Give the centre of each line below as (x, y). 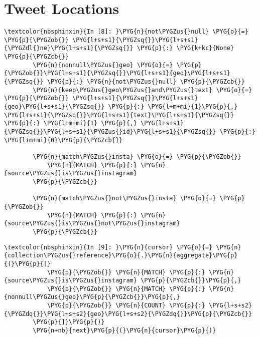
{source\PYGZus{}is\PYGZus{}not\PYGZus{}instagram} (92, 224)
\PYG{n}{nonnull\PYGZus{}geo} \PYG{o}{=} (103, 65)
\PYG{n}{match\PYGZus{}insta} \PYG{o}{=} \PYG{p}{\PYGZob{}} (137, 156)
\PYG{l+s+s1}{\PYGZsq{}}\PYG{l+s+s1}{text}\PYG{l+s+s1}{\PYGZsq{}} (119, 115)
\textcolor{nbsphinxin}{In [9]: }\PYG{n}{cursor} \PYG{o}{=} (108, 247)
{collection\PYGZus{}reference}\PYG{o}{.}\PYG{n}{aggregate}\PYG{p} (121, 256)
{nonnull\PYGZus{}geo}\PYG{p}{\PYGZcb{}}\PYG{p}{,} (92, 297)
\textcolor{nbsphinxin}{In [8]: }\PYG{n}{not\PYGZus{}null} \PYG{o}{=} (126, 32)
